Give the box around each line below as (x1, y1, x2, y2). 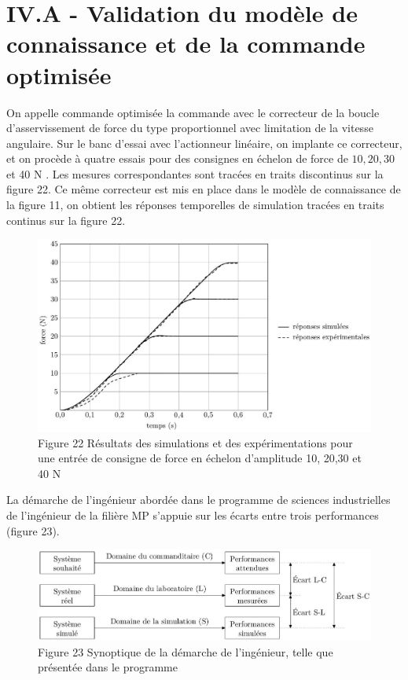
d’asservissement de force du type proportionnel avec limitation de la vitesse (6, 119, 373, 136)
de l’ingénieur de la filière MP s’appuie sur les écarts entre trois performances (6, 506, 379, 523)
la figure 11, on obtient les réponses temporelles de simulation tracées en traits (6, 197, 384, 213)
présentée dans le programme (38, 659, 178, 675)
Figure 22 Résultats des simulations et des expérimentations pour (38, 434, 353, 450)
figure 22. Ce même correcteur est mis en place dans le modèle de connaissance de (6, 181, 401, 197)
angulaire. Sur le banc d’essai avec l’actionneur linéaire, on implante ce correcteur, (6, 134, 402, 151)
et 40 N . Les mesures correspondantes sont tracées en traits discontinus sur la (6, 165, 384, 182)
